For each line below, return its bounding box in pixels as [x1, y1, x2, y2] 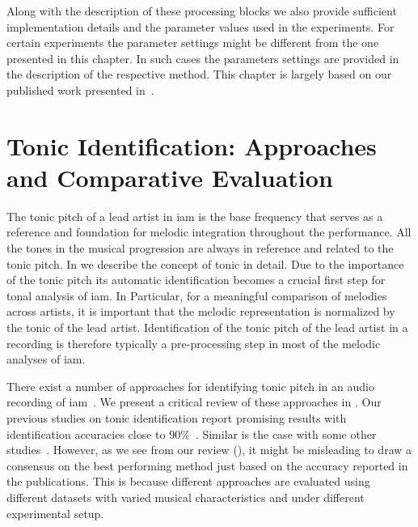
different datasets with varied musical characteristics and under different [6, 488, 365, 505]
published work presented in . [6, 81, 154, 98]
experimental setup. [6, 504, 104, 521]
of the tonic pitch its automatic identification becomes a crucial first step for [6, 271, 386, 288]
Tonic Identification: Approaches [6, 129, 377, 162]
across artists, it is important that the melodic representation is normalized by [6, 303, 395, 320]
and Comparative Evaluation [6, 160, 333, 193]
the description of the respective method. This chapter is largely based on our [6, 66, 392, 83]
